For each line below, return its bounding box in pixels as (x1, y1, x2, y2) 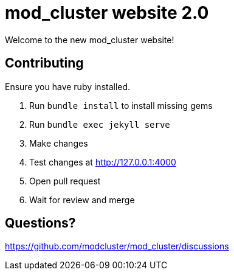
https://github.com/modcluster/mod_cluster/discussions (5, 241, 229, 252)
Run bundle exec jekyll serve (29, 119, 170, 130)
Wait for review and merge (29, 194, 135, 205)
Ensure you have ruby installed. (5, 81, 131, 92)
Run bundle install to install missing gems (29, 100, 213, 111)
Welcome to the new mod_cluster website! (5, 34, 174, 45)
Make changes (29, 137, 88, 148)
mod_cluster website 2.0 (5, 2, 209, 23)
